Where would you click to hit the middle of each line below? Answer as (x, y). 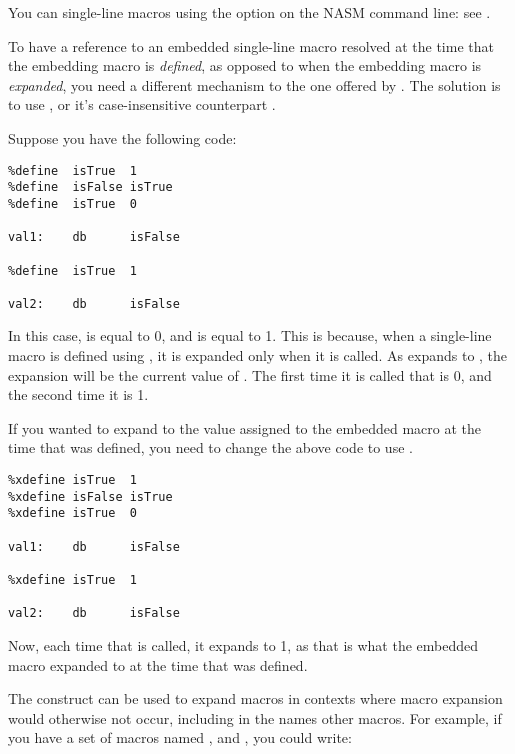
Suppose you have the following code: (122, 137)
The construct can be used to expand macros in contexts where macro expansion (255, 698)
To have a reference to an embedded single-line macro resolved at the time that (251, 45)
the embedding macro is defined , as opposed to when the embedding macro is (245, 65)
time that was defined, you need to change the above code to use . (210, 447)
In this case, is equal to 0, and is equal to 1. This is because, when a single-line (250, 335)
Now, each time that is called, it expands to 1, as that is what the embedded (243, 644)
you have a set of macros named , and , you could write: (180, 737)
